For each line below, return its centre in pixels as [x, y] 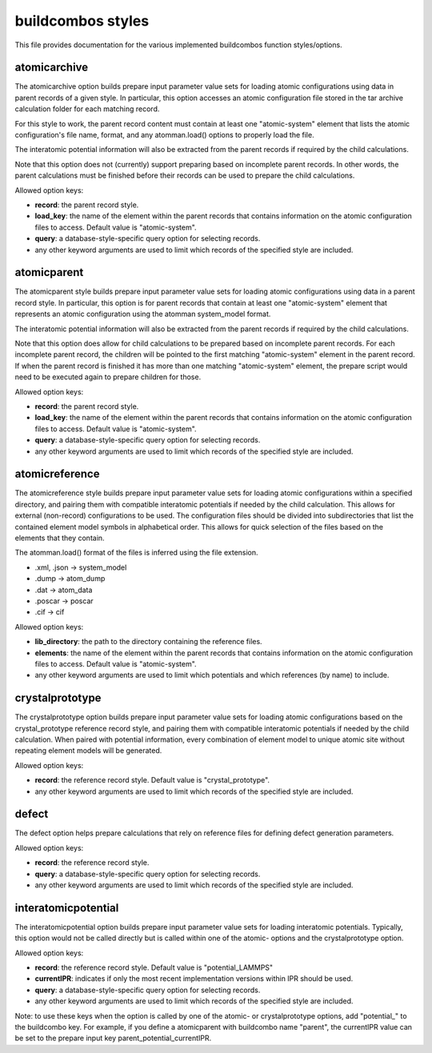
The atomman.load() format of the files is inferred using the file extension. [137, 553]
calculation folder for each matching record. [87, 109]
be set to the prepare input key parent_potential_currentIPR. [113, 1038]
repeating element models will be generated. [88, 751]
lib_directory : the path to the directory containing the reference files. [149, 642]
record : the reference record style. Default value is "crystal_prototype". [152, 780]
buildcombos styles [82, 21]
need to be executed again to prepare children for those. [108, 377]
